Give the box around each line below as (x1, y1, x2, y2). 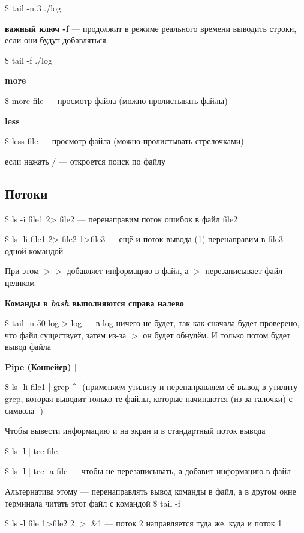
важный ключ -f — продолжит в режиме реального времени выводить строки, (5, 22, 297, 34)
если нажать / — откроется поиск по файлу (5, 154, 165, 167)
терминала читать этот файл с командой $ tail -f (5, 496, 180, 509)
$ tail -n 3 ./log (5, 2, 62, 14)
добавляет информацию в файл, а (67, 264, 189, 277)
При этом (5, 264, 39, 277)
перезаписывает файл (205, 264, 283, 277)
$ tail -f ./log (5, 53, 52, 66)
